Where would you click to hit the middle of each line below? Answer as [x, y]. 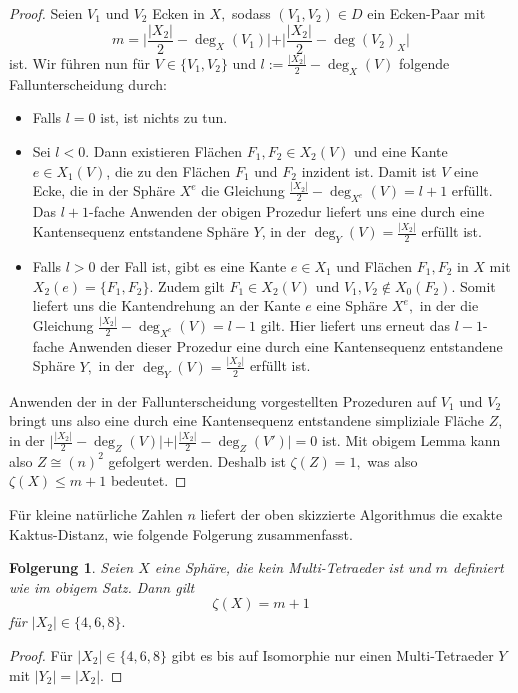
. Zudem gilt [187, 285]
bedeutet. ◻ [148, 480]
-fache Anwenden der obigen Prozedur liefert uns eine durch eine [286, 211]
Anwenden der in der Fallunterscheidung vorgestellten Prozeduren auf [223, 400]
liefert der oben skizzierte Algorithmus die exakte [351, 514]
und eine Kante [401, 150]
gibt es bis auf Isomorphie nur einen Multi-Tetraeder [332, 655]
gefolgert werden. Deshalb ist [197, 460]
